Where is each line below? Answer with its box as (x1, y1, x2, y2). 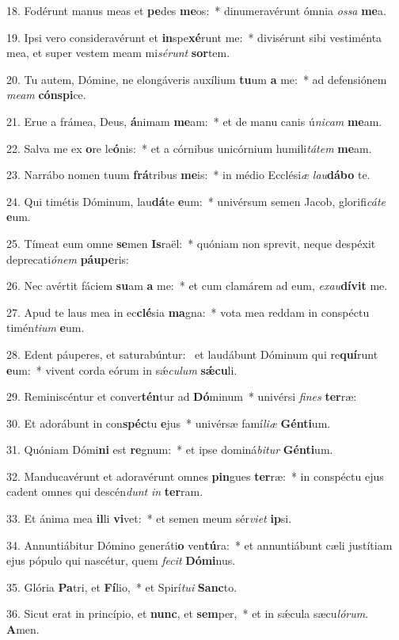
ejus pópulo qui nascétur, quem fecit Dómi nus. (6, 552, 236, 569)
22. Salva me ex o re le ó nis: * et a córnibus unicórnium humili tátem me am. (6, 139, 372, 156)
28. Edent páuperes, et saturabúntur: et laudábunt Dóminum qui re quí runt (6, 345, 378, 362)
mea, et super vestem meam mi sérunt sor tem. (6, 44, 230, 61)
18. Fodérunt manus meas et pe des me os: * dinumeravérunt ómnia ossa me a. (6, 2, 386, 18)
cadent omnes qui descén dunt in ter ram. (6, 483, 203, 500)
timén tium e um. (6, 319, 85, 336)
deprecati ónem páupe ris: (6, 250, 129, 267)
